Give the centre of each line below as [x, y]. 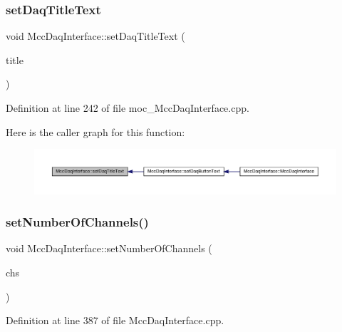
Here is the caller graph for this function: [95, 131]
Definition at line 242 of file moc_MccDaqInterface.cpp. [128, 108]
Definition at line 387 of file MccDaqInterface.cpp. [115, 320]
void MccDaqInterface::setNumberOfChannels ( [109, 248]
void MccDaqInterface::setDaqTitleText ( [95, 36]
